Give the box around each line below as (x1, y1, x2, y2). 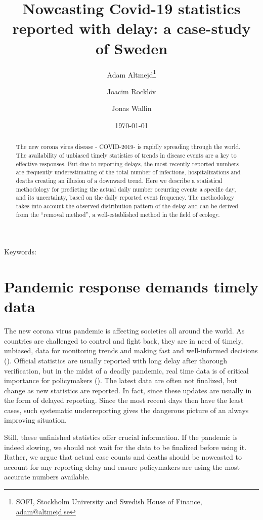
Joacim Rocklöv (107, 86, 156, 96)
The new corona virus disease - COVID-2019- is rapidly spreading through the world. (16, 142, 241, 151)
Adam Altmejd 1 (107, 67, 156, 80)
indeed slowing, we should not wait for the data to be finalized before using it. (4, 441, 247, 452)
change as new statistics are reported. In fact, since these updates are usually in (4, 385, 252, 395)
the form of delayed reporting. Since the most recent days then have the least (4, 395, 244, 405)
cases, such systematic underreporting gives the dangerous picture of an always (4, 404, 249, 415)
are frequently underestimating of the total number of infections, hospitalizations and (16, 168, 241, 176)
